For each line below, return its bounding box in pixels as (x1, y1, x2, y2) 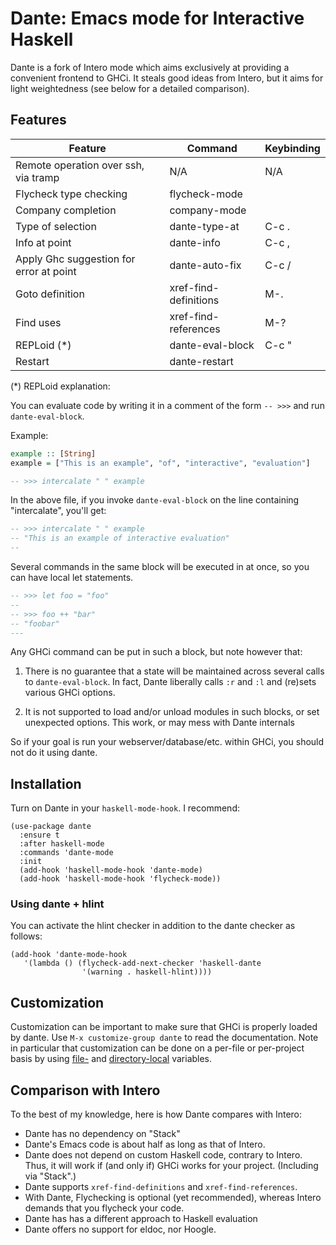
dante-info (169, 235, 221, 249)
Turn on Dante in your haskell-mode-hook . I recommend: (10, 802, 240, 814)
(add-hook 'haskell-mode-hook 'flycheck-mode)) (19, 874, 222, 884)
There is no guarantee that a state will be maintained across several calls (24, 665, 325, 677)
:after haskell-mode (19, 839, 105, 849)
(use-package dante (10, 822, 92, 832)
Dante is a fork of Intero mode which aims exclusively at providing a (10, 61, 290, 73)
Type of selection (15, 219, 97, 233)
